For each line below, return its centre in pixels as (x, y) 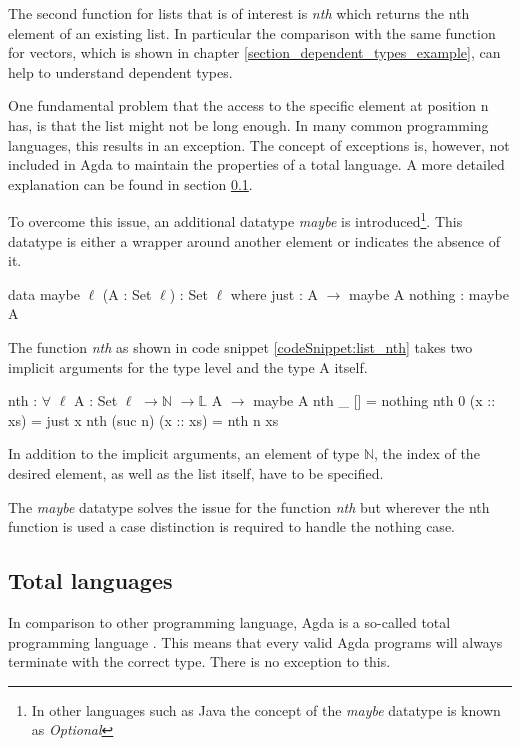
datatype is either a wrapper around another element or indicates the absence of (254, 240)
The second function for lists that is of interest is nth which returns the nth (239, 13)
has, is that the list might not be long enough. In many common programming (248, 124)
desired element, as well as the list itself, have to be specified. (196, 472)
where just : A (274, 293)
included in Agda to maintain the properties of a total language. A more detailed (256, 164)
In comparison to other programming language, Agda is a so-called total (229, 621)
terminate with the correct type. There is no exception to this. (199, 661)
